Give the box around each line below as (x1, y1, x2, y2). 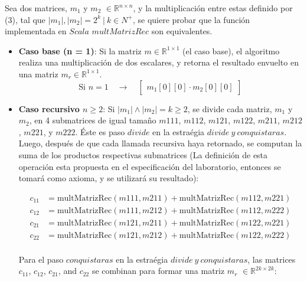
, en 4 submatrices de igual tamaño (29, 114, 156, 126)
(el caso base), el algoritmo (182, 44, 280, 57)
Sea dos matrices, (5, 2, 67, 14)
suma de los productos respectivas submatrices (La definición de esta (18, 148, 268, 161)
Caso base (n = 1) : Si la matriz (18, 44, 142, 57)
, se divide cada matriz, (187, 102, 272, 115)
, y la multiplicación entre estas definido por (133, 2, 293, 14)
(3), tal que (5, 13, 45, 25)
